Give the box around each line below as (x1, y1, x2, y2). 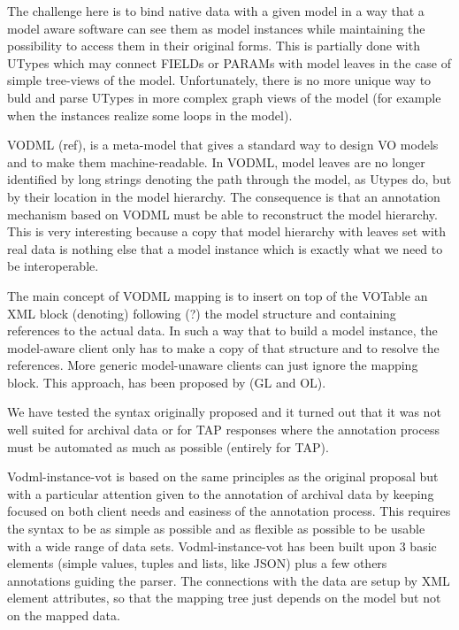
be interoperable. (7, 257, 99, 275)
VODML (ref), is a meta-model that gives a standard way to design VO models (7, 135, 439, 154)
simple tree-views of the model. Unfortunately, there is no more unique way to (7, 71, 432, 89)
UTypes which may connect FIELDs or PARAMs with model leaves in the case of (7, 53, 452, 72)
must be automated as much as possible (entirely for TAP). (7, 437, 329, 456)
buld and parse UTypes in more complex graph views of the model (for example (7, 88, 441, 106)
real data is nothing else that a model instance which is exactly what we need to (7, 239, 443, 257)
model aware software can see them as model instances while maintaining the (7, 19, 425, 37)
